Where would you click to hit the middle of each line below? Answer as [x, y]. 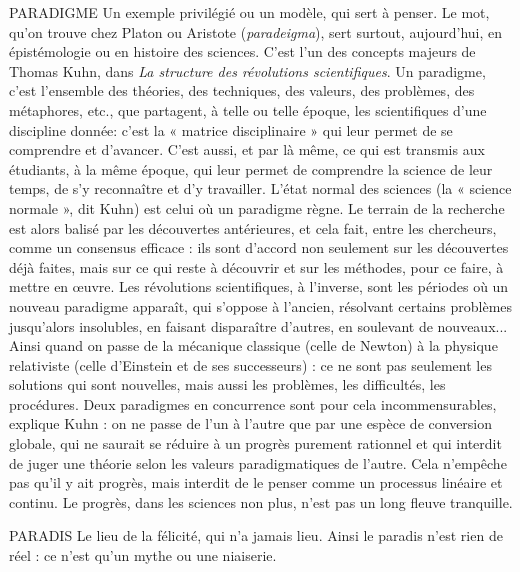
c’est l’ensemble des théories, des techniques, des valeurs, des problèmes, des [242, 90]
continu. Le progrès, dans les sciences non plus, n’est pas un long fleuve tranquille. [261, 501]
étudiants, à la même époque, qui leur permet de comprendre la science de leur [251, 168]
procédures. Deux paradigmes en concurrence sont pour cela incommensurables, [253, 403]
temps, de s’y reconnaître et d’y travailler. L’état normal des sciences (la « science [260, 188]
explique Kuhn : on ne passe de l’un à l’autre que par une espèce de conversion [251, 423]
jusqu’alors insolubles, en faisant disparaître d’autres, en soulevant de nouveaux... [258, 325]
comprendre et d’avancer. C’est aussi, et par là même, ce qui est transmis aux [247, 149]
